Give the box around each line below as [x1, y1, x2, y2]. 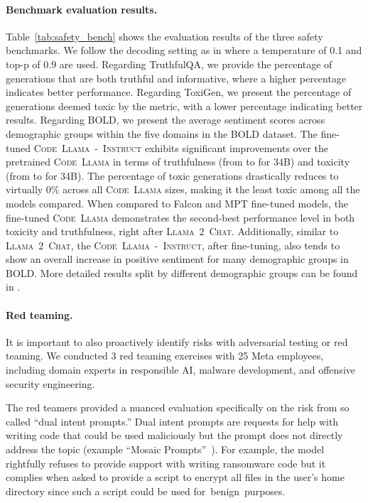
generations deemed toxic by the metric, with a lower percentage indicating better [6, 98, 363, 113]
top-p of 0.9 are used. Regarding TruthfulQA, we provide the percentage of [6, 56, 332, 71]
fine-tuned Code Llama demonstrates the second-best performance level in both [6, 210, 355, 225]
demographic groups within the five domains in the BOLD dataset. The [6, 126, 318, 141]
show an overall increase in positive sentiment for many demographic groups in [6, 251, 349, 266]
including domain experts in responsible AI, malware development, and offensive [6, 362, 355, 377]
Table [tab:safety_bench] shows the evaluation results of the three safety [6, 28, 323, 43]
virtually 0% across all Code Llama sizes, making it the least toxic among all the [6, 182, 360, 197]
